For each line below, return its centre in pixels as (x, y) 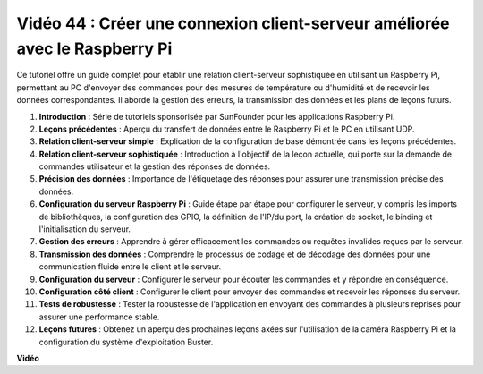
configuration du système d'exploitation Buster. (126, 342)
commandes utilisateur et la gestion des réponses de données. (155, 166)
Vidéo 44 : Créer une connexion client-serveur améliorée (233, 23)
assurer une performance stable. (99, 317)
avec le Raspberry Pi (94, 48)
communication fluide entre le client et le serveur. (130, 267)
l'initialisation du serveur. (85, 229)
